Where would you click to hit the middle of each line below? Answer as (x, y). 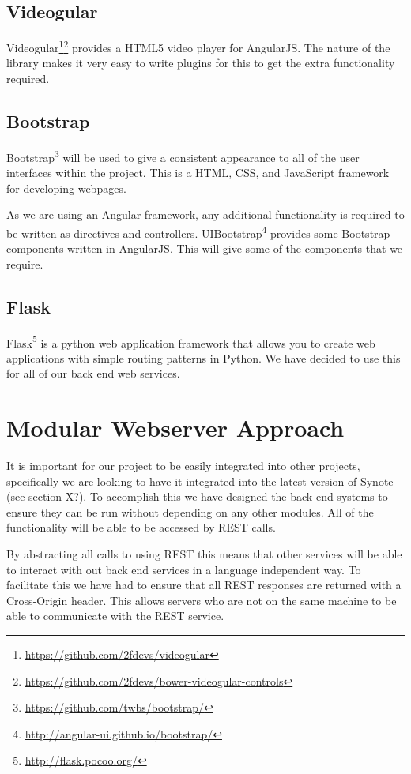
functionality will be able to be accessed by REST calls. (141, 527)
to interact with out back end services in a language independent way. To (184, 569)
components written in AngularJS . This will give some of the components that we (205, 248)
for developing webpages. (66, 188)
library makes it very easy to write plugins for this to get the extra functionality (201, 63)
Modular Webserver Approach (175, 428)
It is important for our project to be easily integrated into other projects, (183, 466)
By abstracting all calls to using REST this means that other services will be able (204, 554)
